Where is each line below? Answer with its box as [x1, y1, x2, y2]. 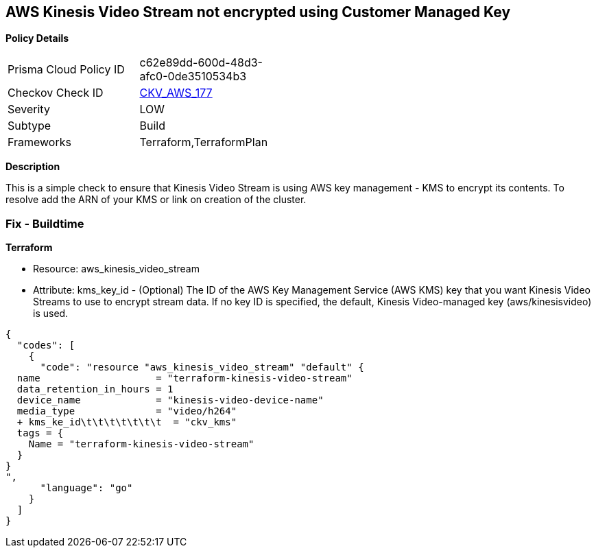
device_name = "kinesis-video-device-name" [16, 395, 324, 406]
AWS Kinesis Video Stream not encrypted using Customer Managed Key [5, 3, 511, 21]
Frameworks [8, 135, 71, 150]
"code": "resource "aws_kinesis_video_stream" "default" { [40, 362, 364, 373]
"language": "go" [40, 482, 133, 494]
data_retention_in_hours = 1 [16, 384, 174, 395]
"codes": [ [16, 340, 75, 351]
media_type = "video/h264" [16, 405, 237, 417]
